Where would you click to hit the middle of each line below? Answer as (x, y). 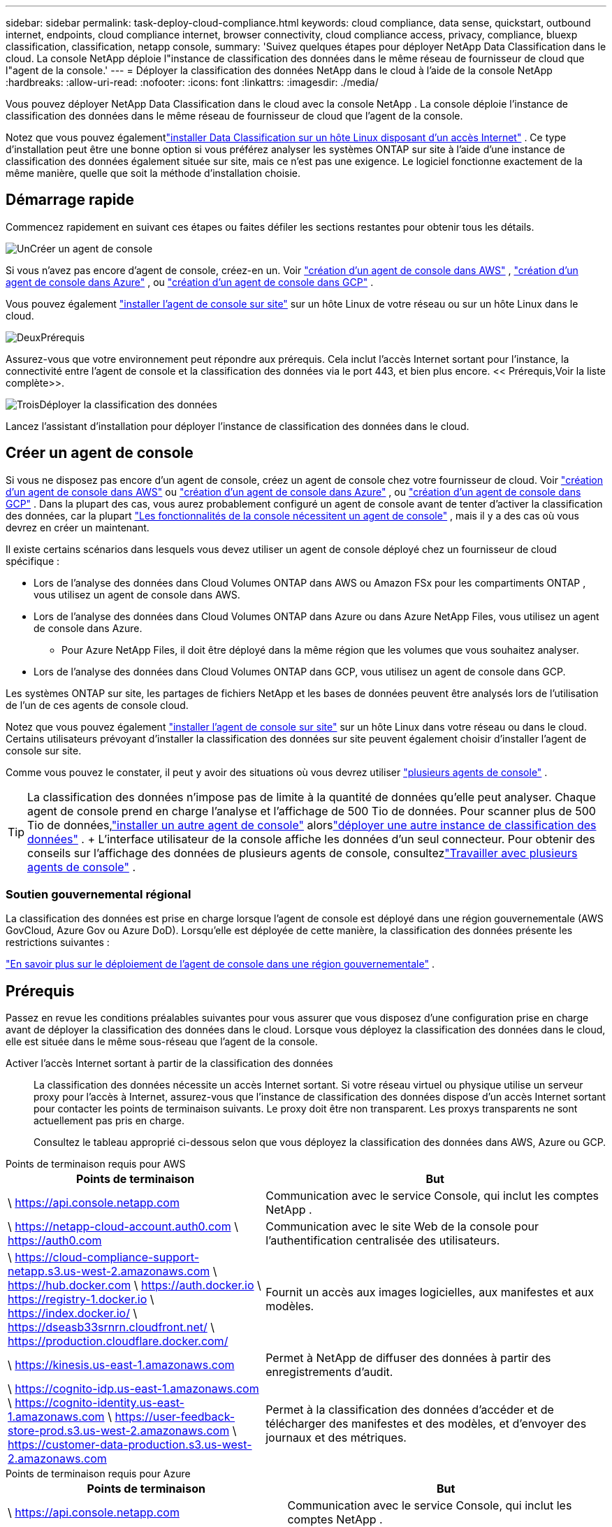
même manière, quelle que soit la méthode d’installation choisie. (153, 173)
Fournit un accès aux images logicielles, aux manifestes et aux (430, 1292)
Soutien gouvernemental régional (99, 895)
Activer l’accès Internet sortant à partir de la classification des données (169, 1063)
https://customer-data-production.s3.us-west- (130, 1445)
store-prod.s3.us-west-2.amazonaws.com (119, 1431)
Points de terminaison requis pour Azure (98, 1474)
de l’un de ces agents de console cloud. (97, 705)
